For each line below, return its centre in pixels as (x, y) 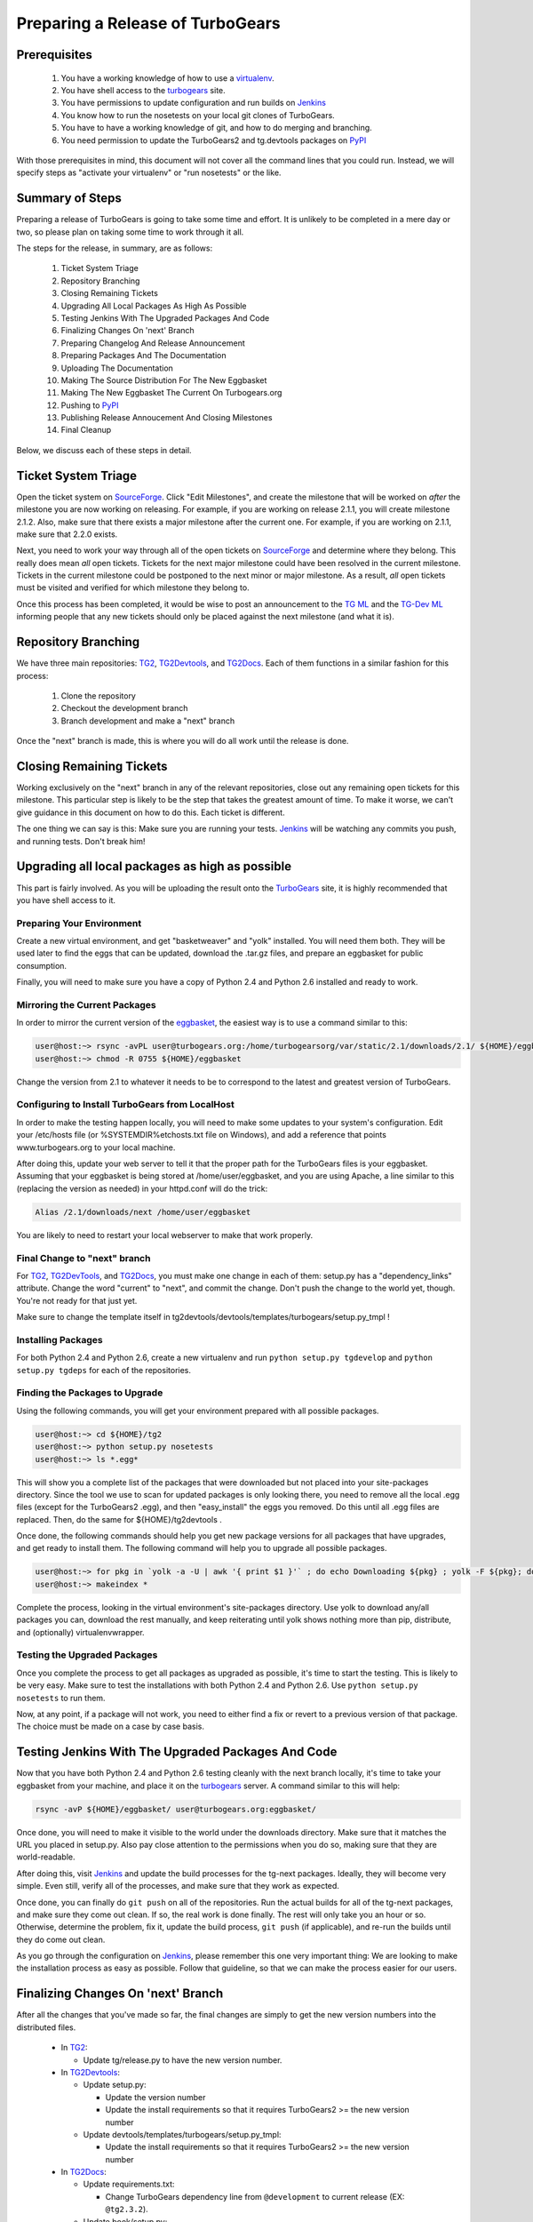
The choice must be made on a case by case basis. (110, 1726)
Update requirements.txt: (129, 2184)
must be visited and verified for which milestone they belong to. (133, 587)
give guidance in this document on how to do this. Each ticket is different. (151, 812)
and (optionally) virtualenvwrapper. (81, 1632)
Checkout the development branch (124, 708)
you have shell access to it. (66, 900)
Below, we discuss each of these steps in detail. (104, 450)
